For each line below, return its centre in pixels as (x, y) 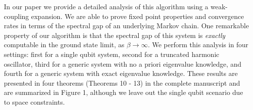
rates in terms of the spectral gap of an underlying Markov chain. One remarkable (126, 26)
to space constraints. (35, 101)
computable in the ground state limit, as (64, 45)
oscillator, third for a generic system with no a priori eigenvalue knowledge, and (123, 64)
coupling (17, 16)
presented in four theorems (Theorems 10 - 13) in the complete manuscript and (122, 82)
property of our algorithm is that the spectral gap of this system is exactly (115, 35)
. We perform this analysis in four (198, 45)
